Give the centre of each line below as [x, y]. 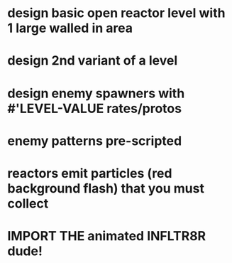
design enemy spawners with [96, 93]
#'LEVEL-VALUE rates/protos [95, 108]
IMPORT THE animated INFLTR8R [107, 236]
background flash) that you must [106, 188]
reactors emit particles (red [90, 173]
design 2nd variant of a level [93, 61]
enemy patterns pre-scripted [95, 141]
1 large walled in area [70, 28]
